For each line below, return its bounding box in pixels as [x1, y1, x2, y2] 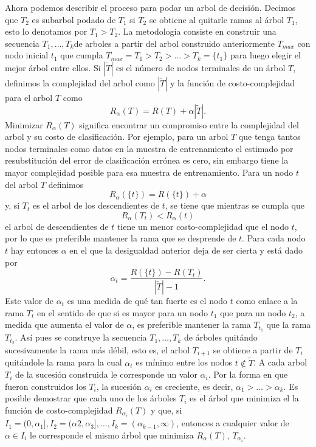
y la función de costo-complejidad [170, 76, 295, 89]
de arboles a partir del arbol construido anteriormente [74, 36, 275, 49]
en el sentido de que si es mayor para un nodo [36, 306, 208, 319]
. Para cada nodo [242, 232, 306, 244]
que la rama [266, 318, 311, 331]
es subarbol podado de [32, 13, 116, 26]
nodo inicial [5, 49, 49, 61]
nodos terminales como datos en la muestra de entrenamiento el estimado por [5, 142, 294, 154]
